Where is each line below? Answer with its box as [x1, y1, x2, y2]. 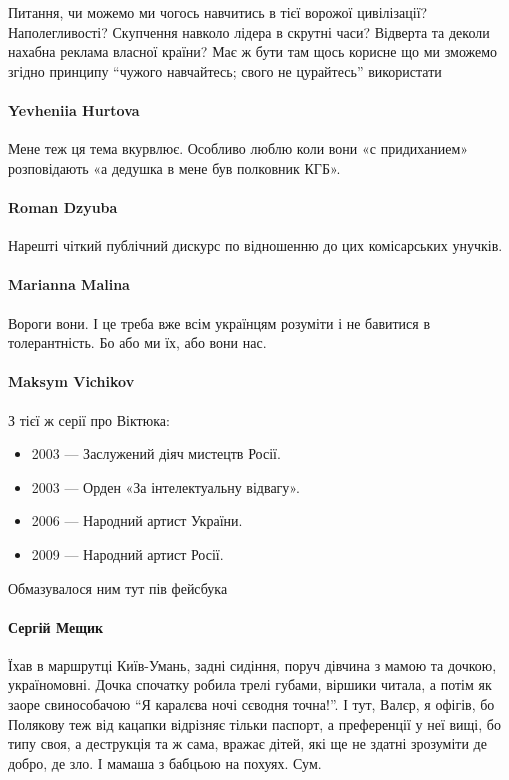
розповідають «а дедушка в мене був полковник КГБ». [8, 157, 341, 178]
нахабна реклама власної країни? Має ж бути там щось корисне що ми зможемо [8, 41, 498, 62]
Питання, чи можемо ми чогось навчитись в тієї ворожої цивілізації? [8, 2, 428, 22]
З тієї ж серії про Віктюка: [8, 409, 170, 430]
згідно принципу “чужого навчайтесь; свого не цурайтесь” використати [8, 60, 442, 81]
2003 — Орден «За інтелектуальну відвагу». [31, 476, 300, 497]
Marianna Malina [8, 274, 130, 295]
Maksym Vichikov [8, 371, 135, 392]
